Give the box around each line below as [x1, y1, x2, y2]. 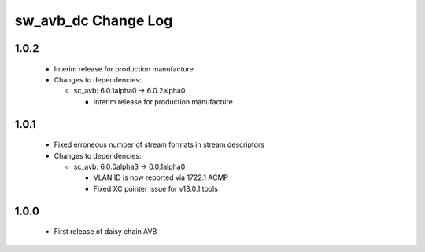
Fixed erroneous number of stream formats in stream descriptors [54, 140, 265, 149]
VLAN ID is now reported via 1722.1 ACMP [93, 173, 229, 182]
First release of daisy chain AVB [54, 227, 157, 236]
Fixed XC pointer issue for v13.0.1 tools [93, 184, 218, 193]
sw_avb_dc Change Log [14, 12, 173, 29]
